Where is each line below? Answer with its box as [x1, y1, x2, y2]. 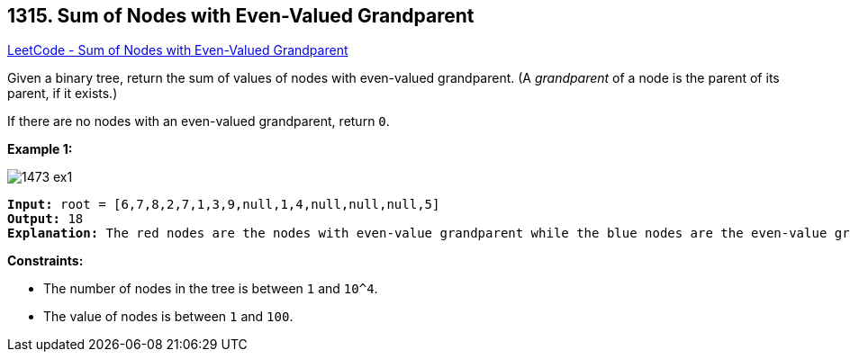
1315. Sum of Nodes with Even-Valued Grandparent [7, 4, 475, 27]
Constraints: [7, 253, 84, 269]
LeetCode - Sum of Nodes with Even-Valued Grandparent [7, 42, 348, 58]
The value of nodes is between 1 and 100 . [43, 309, 294, 325]
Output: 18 [7, 211, 84, 227]
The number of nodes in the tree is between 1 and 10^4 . [43, 281, 378, 297]
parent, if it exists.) [7, 85, 118, 102]
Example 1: [7, 141, 73, 157]
